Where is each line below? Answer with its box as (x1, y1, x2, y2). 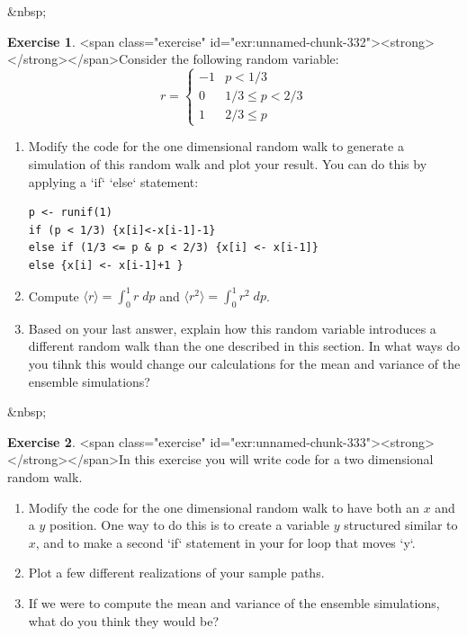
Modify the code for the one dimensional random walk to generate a (28, 137, 404, 156)
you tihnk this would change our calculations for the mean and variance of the (28, 354, 461, 372)
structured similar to (344, 515, 458, 534)
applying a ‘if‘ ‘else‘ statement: (28, 172, 199, 191)
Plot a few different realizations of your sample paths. (28, 563, 325, 582)
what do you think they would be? (28, 611, 219, 630)
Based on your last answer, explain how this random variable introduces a (28, 318, 436, 337)
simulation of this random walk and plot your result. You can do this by (28, 154, 427, 173)
